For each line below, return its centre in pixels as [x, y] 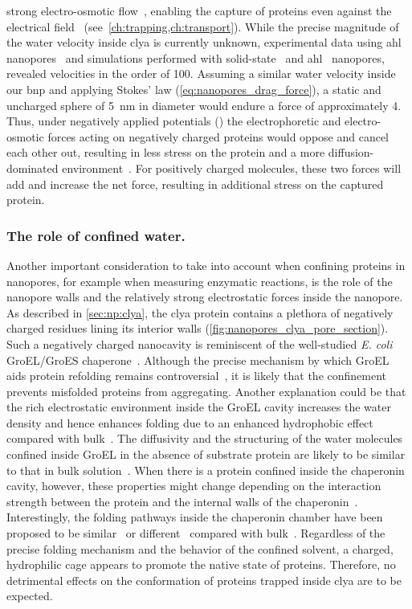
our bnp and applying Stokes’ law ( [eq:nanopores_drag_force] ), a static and [194, 89]
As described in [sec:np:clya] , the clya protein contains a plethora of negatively [200, 312]
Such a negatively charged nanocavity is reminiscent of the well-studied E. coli [200, 343]
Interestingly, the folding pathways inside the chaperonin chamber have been [195, 517]
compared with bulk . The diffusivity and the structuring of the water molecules [205, 438]
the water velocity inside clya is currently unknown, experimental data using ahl [204, 42]
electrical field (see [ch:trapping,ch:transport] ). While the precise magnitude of [203, 26]
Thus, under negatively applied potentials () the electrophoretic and [174, 121]
